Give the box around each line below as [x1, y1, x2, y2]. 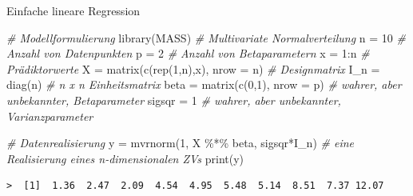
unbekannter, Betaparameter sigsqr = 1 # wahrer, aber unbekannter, [6, 91, 341, 108]
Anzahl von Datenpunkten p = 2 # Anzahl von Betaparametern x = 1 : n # [6, 45, 370, 62]
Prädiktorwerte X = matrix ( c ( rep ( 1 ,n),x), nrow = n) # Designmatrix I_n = [6, 60, 380, 77]
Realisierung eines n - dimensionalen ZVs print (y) [6, 150, 244, 166]
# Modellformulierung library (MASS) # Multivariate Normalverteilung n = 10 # [6, 29, 406, 46]
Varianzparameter [6, 107, 93, 124]
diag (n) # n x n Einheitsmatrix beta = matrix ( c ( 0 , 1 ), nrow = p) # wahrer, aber [6, 76, 402, 93]
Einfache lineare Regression [6, 2, 141, 18]
